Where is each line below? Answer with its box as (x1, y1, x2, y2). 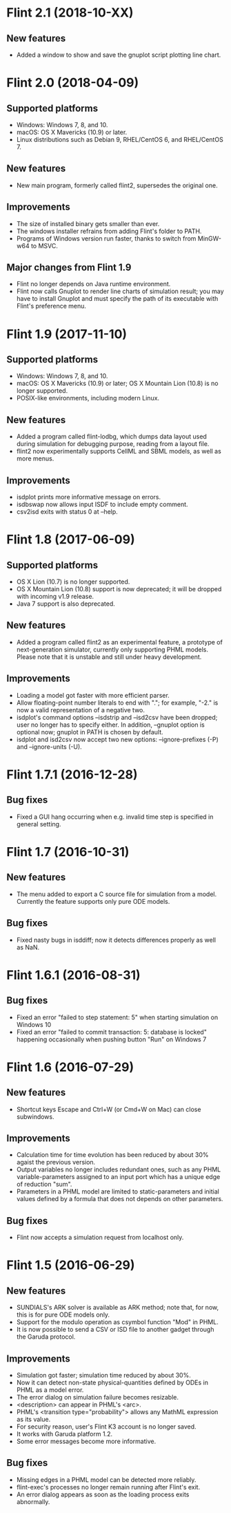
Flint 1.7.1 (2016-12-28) (6, 766, 138, 782)
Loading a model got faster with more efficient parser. (16, 691, 170, 699)
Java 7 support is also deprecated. (16, 600, 115, 608)
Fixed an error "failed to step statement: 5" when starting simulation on (16, 1013, 219, 1021)
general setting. (16, 819, 61, 828)
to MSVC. (30, 241, 58, 250)
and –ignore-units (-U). (16, 742, 82, 751)
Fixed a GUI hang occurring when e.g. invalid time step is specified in (16, 813, 214, 821)
